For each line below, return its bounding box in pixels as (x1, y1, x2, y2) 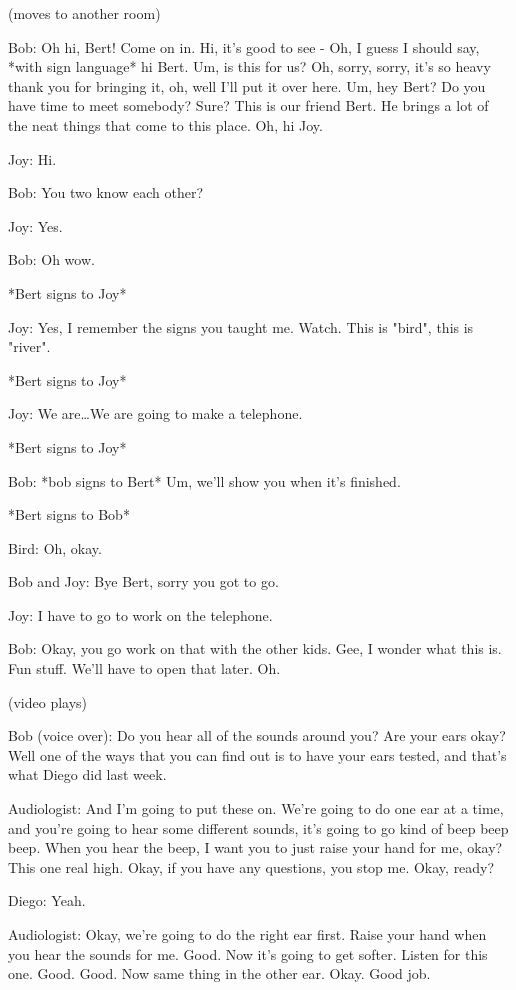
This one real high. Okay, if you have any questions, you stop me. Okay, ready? (8, 856, 495, 877)
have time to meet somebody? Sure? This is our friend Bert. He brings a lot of (8, 95, 489, 116)
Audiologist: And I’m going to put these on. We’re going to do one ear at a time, (8, 798, 504, 819)
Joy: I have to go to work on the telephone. (8, 604, 273, 625)
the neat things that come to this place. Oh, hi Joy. (8, 114, 323, 135)
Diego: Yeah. (8, 890, 86, 911)
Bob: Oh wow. (8, 249, 95, 270)
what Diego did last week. (8, 764, 167, 785)
